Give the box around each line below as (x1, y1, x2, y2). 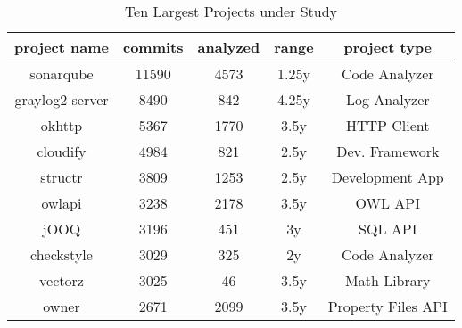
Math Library (345, 270, 431, 291)
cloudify (37, 141, 87, 161)
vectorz (39, 270, 84, 291)
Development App (331, 167, 444, 187)
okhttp (40, 115, 83, 135)
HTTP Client (345, 115, 430, 135)
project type (343, 37, 433, 57)
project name (14, 37, 109, 57)
